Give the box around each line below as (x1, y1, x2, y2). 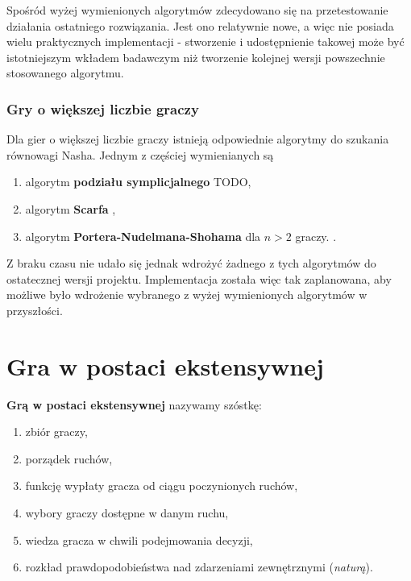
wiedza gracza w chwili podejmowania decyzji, (25, 531, 253, 548)
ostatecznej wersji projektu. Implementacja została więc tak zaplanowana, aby (6, 270, 392, 287)
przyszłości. (6, 301, 63, 318)
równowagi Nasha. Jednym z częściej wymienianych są (6, 146, 274, 163)
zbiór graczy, (25, 423, 88, 440)
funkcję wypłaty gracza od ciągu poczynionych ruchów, (25, 477, 298, 494)
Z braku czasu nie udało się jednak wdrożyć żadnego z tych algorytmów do (6, 255, 376, 272)
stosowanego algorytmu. (6, 64, 124, 81)
